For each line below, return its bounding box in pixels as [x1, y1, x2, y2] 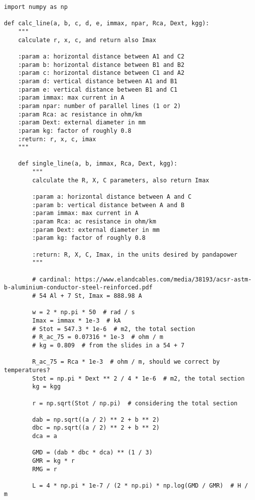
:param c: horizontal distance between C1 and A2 [18, 69, 185, 77]
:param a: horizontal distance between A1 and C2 [18, 53, 185, 60]
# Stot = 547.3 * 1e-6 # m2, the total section [32, 325, 195, 333]
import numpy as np [4, 3, 68, 10]
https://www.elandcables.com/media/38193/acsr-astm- [75, 276, 252, 283]
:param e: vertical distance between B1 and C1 [18, 86, 177, 93]
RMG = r [32, 465, 57, 473]
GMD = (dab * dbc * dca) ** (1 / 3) [32, 449, 153, 456]
